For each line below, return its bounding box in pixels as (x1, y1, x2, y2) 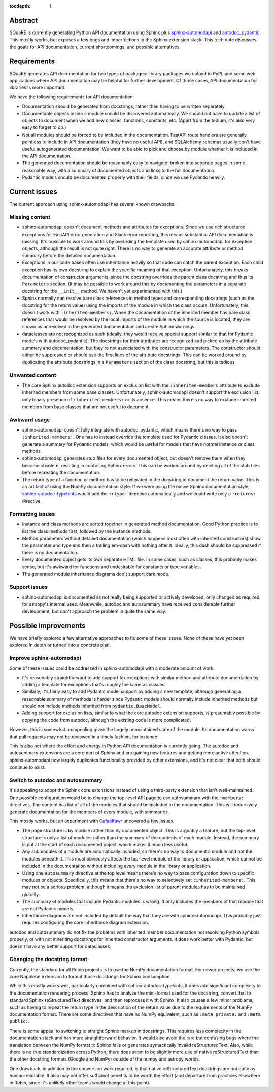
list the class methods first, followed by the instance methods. (22, 528, 152, 534)
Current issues (9, 187, 58, 196)
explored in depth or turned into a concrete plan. (9, 642, 111, 648)
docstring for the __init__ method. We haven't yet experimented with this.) (22, 288, 183, 294)
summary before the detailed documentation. (22, 252, 117, 258)
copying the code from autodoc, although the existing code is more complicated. (22, 717, 191, 723)
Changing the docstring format (9, 956, 88, 963)
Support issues (9, 583, 48, 590)
